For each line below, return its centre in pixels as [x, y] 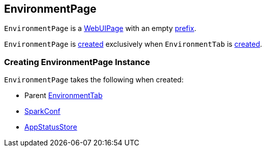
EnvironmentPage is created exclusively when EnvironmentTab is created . [133, 44]
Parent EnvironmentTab [64, 96]
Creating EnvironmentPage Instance [77, 62]
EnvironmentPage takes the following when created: [94, 80]
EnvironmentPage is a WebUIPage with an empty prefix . [100, 28]
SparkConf [42, 111]
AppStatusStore [51, 127]
